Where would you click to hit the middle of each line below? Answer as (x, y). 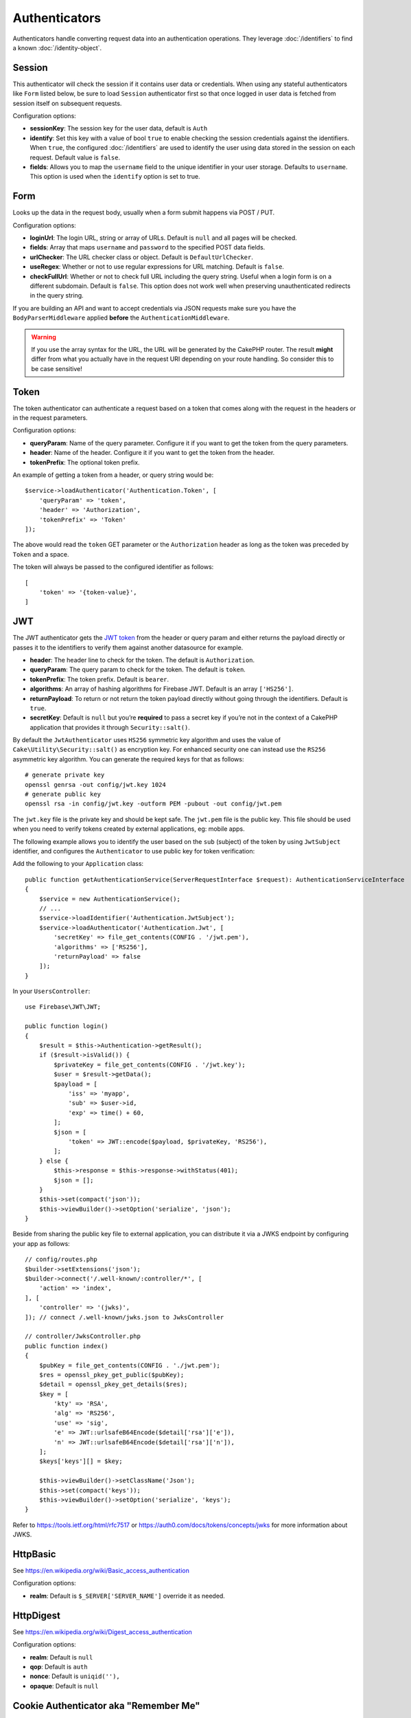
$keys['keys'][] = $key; (81, 1461)
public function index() (67, 1346)
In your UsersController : (51, 991)
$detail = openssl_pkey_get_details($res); (113, 1384)
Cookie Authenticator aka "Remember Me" (106, 1705)
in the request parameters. (50, 418)
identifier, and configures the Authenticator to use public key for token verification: (134, 851)
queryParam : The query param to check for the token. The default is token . (138, 669)
